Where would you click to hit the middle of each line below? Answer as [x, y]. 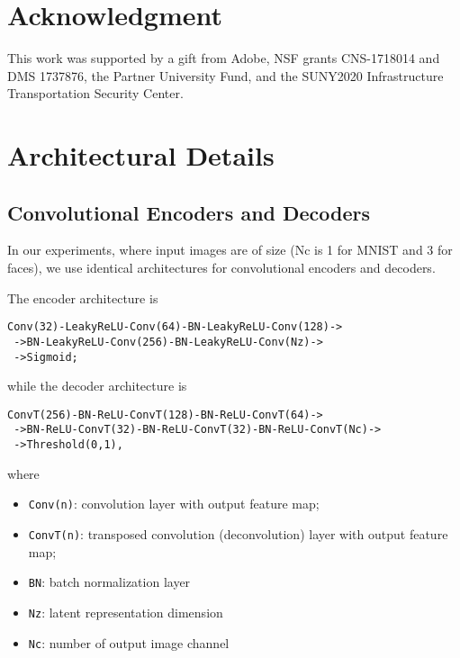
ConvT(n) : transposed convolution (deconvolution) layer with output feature [238, 534]
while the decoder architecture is [97, 386]
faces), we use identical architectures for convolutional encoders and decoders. [221, 268]
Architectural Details [141, 155]
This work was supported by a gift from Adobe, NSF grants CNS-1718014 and [224, 58]
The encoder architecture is [83, 297]
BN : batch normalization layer [109, 582]
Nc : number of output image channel [129, 642]
